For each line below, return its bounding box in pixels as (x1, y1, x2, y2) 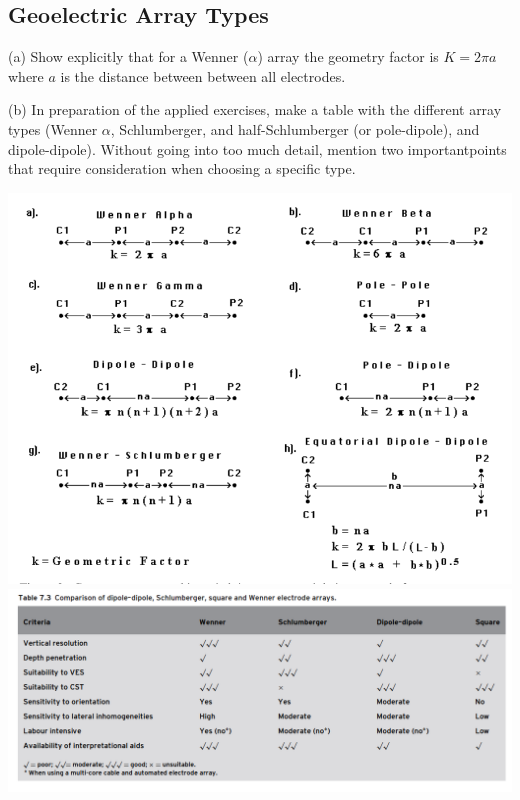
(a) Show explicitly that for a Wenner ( (8, 46, 249, 67)
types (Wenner (8, 118, 98, 139)
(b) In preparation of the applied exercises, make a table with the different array (8, 99, 502, 120)
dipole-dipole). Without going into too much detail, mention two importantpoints (8, 138, 507, 159)
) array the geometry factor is (257, 46, 439, 67)
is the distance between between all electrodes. (60, 65, 346, 86)
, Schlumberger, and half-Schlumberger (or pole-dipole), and (110, 118, 480, 139)
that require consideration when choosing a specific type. (8, 158, 356, 179)
